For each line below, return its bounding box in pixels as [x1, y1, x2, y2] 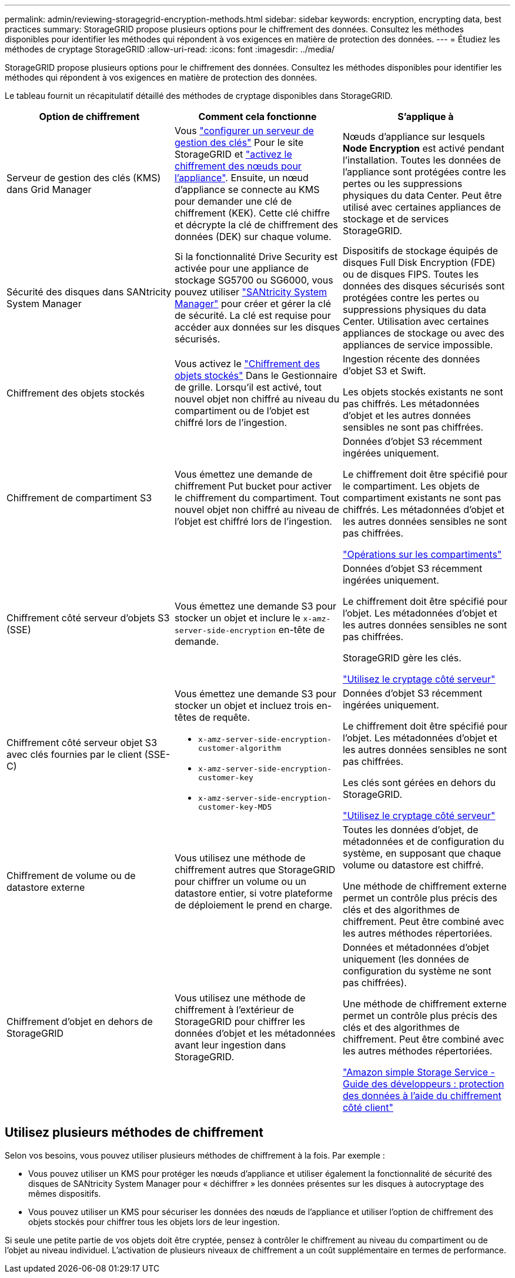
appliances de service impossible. [342, 339, 493, 351]
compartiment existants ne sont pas [342, 492, 501, 504]
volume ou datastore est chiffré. [342, 859, 484, 871]
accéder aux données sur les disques [174, 321, 340, 333]
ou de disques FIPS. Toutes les [342, 268, 479, 280]
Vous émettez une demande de [174, 468, 313, 480]
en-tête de [278, 624, 325, 635]
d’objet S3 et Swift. [342, 365, 426, 377]
